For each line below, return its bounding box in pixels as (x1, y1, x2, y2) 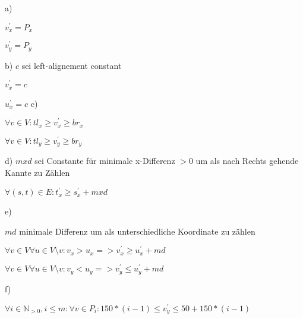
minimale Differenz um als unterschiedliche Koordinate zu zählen (19, 225, 255, 237)
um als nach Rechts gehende (195, 154, 299, 167)
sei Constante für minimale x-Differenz (34, 154, 175, 167)
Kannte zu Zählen (5, 166, 70, 179)
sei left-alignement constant (21, 59, 122, 71)
